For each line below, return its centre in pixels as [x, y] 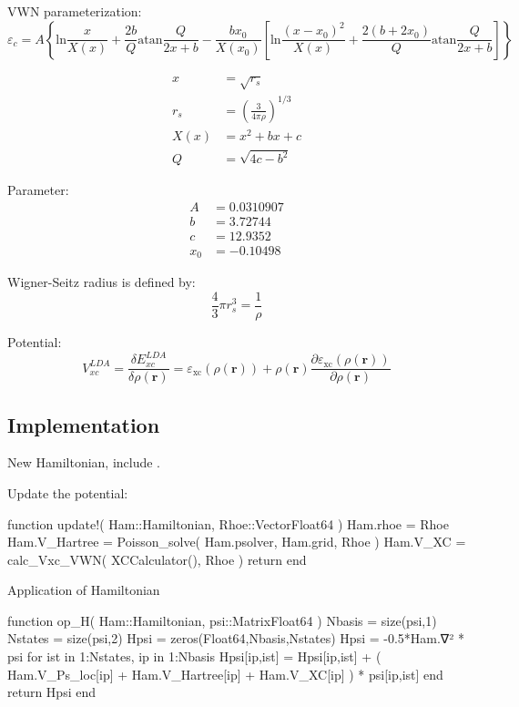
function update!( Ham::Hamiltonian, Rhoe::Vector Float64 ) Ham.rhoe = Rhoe [228, 523]
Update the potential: [68, 492]
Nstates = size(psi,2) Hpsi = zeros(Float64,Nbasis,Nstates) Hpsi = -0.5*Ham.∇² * [236, 638]
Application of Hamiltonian [84, 590]
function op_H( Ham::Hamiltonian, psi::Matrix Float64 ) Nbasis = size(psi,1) [222, 620]
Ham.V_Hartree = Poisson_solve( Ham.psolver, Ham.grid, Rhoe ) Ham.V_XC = [237, 542]
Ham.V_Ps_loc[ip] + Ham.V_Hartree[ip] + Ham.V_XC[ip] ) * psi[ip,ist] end [225, 674]
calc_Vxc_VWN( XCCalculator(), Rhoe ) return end [157, 559]
